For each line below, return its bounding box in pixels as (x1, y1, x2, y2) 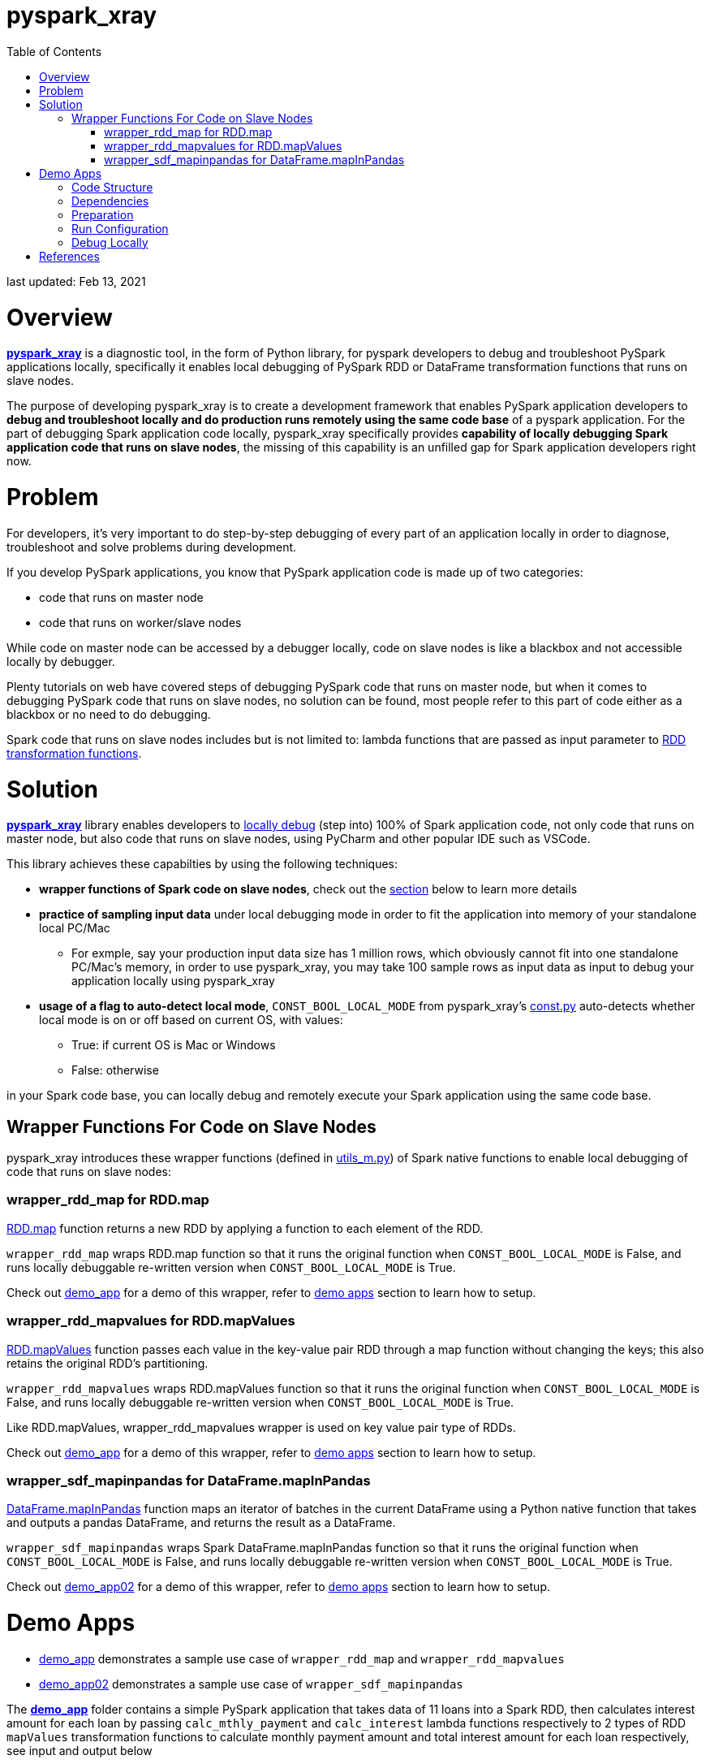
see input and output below (6, 1743, 153, 1758)
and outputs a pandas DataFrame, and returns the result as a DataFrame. (6, 1515, 396, 1530)
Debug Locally (71, 235, 148, 249)
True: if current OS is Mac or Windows (71, 1038, 276, 1053)
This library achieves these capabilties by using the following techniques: (6, 857, 398, 871)
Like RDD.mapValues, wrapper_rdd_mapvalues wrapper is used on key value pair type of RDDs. (6, 1420, 516, 1434)
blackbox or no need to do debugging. (6, 707, 211, 721)
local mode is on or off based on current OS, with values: (39, 1013, 343, 1027)
